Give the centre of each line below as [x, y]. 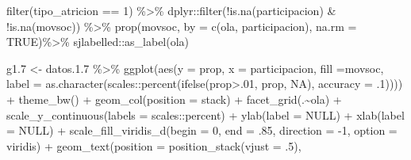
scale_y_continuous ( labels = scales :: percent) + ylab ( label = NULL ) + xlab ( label [205, 114]
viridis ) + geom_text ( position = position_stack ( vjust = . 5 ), [154, 145]
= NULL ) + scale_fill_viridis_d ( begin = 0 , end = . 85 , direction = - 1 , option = [202, 130]
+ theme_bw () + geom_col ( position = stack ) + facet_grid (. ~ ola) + [174, 99]
